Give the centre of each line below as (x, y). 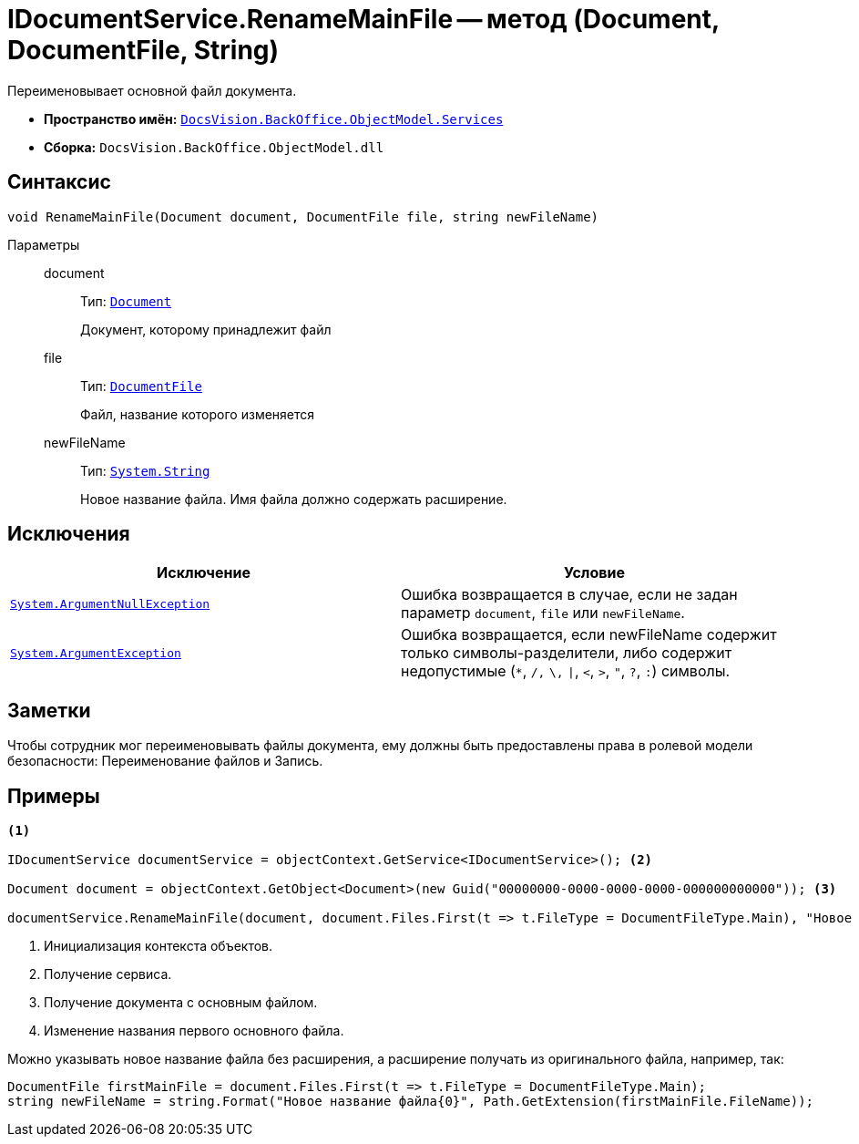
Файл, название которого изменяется (198, 414)
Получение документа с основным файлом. (181, 1003)
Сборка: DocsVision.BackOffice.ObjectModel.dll (214, 147)
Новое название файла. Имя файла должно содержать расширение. (294, 499)
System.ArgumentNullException (110, 603)
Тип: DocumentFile (141, 386)
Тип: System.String (145, 470)
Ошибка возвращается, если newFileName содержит (589, 635)
